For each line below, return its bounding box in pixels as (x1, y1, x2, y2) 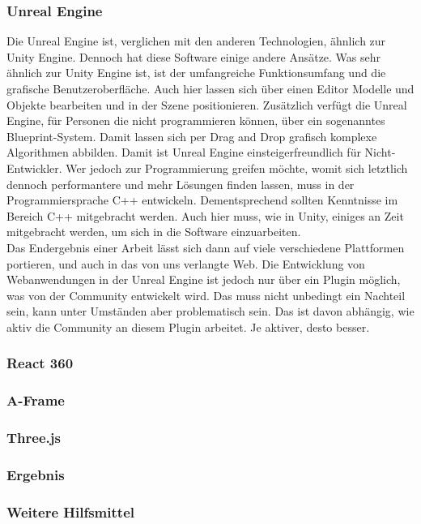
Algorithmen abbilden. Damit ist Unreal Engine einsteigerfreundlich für (6, 144, 361, 161)
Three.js (6, 427, 61, 448)
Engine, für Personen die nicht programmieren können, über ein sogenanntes (6, 112, 385, 129)
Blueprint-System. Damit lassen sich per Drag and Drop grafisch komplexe (6, 127, 377, 144)
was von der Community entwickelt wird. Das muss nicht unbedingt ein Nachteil (6, 286, 406, 303)
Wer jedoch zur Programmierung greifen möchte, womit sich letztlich (66, 159, 408, 176)
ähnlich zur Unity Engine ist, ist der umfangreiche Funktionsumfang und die (6, 64, 386, 81)
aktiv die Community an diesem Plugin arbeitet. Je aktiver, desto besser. (6, 318, 370, 335)
